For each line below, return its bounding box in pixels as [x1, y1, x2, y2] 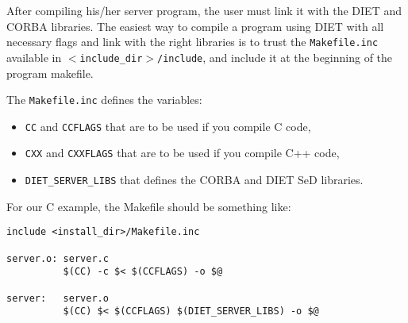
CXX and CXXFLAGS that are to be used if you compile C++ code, [25, 144, 340, 161]
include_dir [79, 52, 143, 64]
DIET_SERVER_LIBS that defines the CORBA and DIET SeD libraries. [25, 171, 364, 188]
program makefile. [6, 64, 94, 81]
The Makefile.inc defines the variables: [6, 91, 202, 108]
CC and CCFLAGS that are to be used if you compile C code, [25, 117, 311, 134]
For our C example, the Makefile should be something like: [6, 198, 291, 214]
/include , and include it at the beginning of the [156, 48, 393, 65]
